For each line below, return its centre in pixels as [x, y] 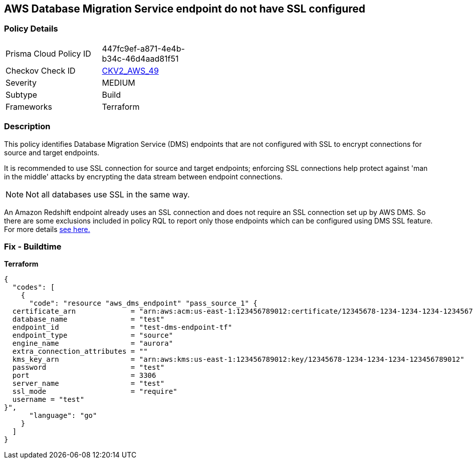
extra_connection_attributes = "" [80, 352]
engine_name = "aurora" [93, 343]
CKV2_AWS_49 [130, 70]
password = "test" [88, 368]
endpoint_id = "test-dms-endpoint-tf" [122, 327]
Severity [21, 82]
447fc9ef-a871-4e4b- [143, 48]
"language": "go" [63, 416]
